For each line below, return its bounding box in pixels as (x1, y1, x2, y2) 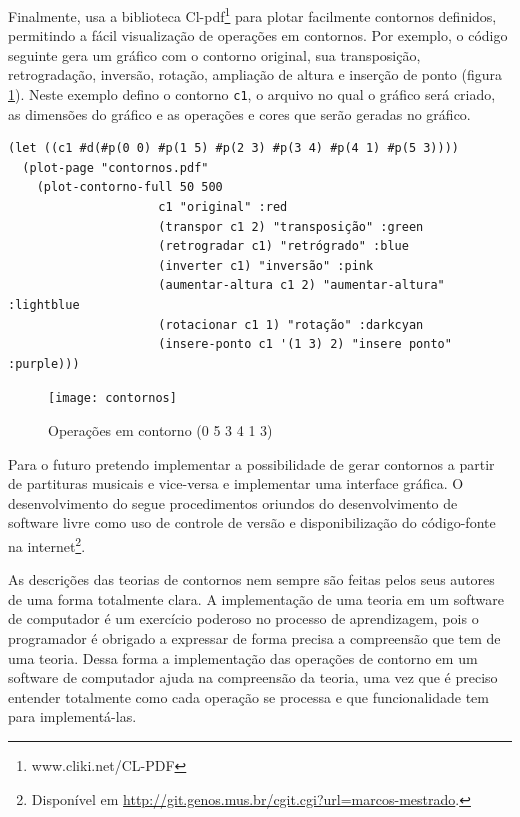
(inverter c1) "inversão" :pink (158, 258, 374, 273)
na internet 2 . (8, 533, 86, 556)
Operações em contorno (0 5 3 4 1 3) (48, 420, 273, 441)
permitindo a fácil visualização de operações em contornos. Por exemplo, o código (8, 25, 508, 46)
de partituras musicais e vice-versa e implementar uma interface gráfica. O (8, 473, 464, 494)
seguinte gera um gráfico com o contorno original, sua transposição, (8, 44, 421, 65)
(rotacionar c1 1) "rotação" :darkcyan (158, 317, 424, 332)
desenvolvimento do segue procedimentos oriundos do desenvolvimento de (8, 492, 458, 513)
